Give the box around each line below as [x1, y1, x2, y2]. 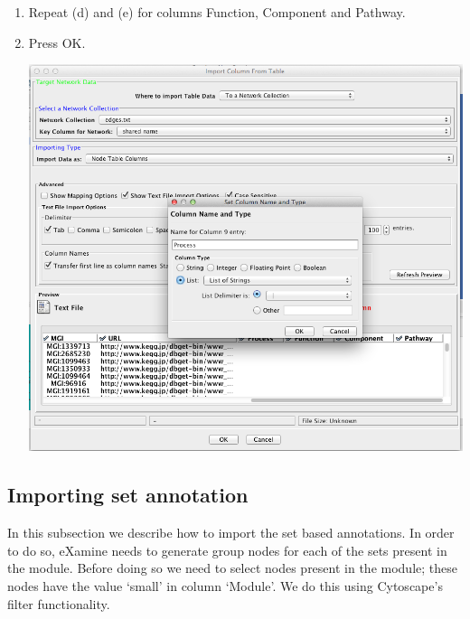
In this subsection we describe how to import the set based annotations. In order [7, 523, 455, 542]
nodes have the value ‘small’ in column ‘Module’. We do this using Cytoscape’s [7, 577, 443, 596]
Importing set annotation [7, 481, 249, 509]
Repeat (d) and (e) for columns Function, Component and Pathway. [28, 3, 406, 21]
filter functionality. [7, 594, 110, 613]
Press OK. [28, 33, 86, 52]
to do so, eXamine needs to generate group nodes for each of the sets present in [7, 540, 447, 559]
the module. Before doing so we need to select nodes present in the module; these [7, 558, 457, 577]
